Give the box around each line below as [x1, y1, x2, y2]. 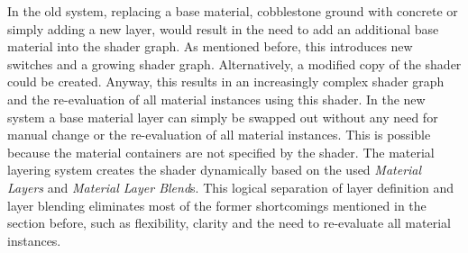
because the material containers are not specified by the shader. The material [7, 142, 435, 161]
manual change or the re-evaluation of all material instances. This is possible [7, 125, 431, 144]
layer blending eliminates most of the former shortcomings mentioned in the [7, 195, 427, 214]
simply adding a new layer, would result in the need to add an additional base [7, 19, 439, 38]
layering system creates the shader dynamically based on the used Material [7, 160, 422, 179]
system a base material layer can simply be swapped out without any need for [7, 107, 438, 126]
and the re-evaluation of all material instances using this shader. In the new [7, 89, 426, 108]
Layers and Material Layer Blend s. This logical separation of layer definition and [7, 177, 454, 196]
